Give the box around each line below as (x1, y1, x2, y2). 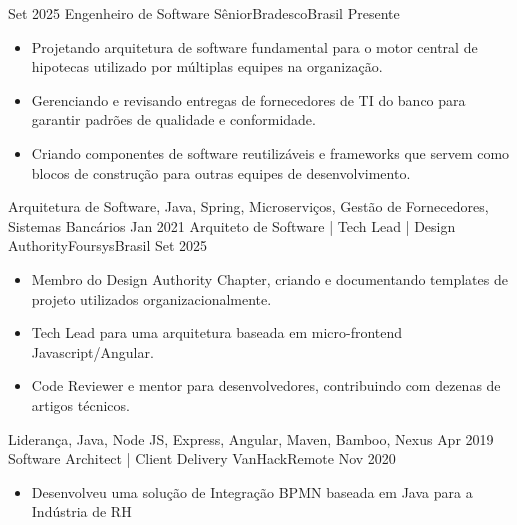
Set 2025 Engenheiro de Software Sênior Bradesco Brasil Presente (8, 3, 400, 23)
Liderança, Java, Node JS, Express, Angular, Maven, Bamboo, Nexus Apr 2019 (8, 428, 494, 449)
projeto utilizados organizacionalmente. (31, 288, 272, 309)
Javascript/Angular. (31, 341, 154, 362)
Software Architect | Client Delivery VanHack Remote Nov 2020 (8, 448, 396, 469)
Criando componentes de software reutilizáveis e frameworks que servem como (31, 142, 510, 163)
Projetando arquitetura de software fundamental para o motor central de (31, 36, 478, 57)
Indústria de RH (31, 501, 132, 522)
